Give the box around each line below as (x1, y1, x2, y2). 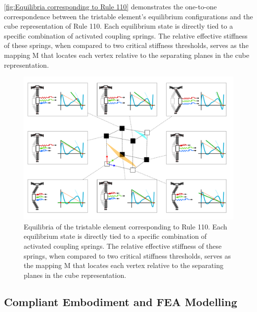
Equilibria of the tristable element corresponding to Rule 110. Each (24, 221, 227, 231)
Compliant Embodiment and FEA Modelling (4, 294, 237, 309)
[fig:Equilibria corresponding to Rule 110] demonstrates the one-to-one (4, 1, 217, 11)
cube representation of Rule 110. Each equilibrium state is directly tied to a (4, 21, 233, 31)
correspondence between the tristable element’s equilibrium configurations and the (4, 11, 253, 21)
